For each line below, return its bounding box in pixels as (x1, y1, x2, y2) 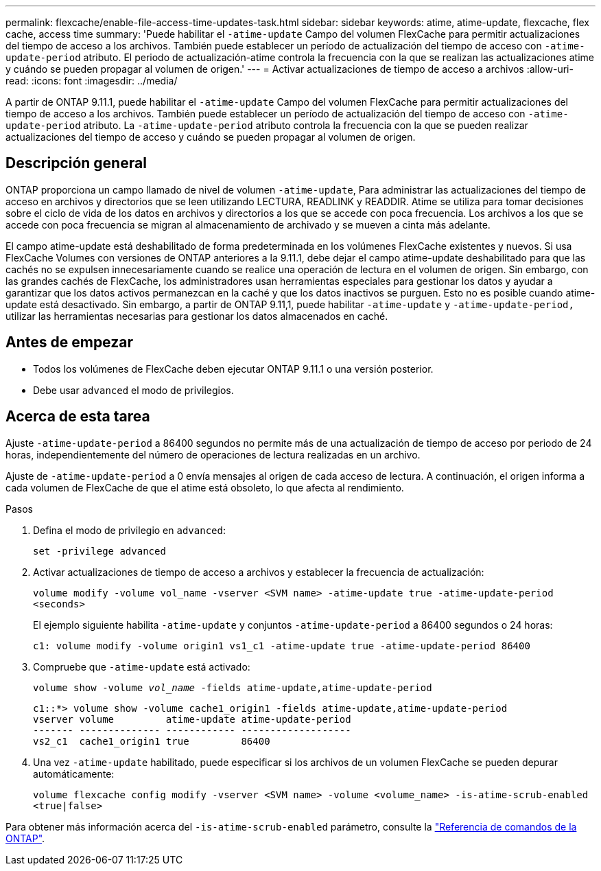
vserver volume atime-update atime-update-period (33, 713, 351, 725)
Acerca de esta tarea (5, 408, 150, 426)
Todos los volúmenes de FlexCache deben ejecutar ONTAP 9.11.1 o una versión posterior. (33, 362, 434, 375)
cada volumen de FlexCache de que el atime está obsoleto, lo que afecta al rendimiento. (5, 481, 404, 493)
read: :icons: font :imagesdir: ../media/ (5, 75, 178, 86)
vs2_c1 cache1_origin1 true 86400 (33, 735, 270, 747)
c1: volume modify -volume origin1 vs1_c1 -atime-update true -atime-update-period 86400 (33, 640, 530, 651)
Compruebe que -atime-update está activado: (33, 660, 250, 673)
